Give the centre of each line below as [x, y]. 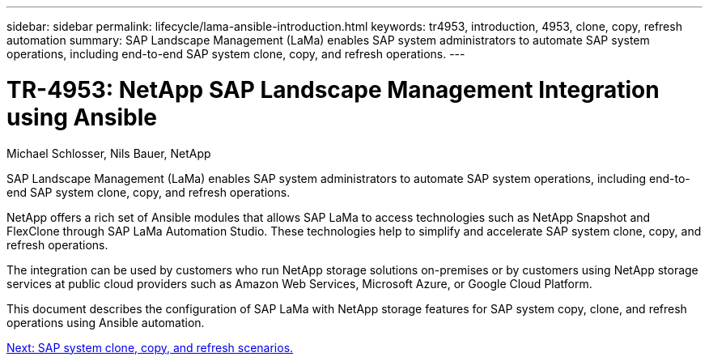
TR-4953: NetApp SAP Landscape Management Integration [333, 89]
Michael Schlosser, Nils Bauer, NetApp [109, 153]
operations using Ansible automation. [106, 322]
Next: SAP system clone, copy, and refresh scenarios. [150, 347]
